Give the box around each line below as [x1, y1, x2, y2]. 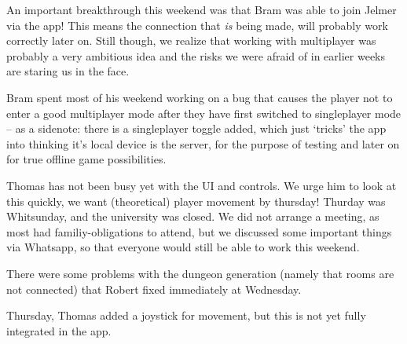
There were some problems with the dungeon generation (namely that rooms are [6, 265, 394, 281]
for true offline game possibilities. [6, 151, 167, 167]
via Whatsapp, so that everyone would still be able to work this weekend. [6, 239, 360, 255]
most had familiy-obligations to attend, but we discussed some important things [6, 223, 392, 240]
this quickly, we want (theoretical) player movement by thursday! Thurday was [6, 192, 386, 209]
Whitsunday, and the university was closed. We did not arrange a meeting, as [6, 208, 379, 225]
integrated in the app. [6, 322, 112, 339]
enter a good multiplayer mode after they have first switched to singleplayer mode [6, 104, 401, 121]
